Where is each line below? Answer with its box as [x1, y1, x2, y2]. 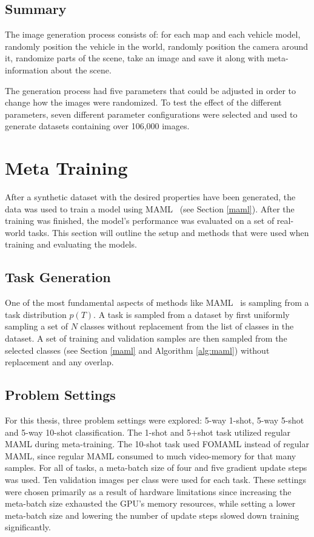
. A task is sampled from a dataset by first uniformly [93, 308, 290, 320]
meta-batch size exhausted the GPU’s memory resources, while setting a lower [5, 497, 296, 510]
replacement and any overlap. [5, 356, 114, 368]
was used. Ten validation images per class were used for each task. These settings [5, 473, 307, 485]
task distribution [5, 308, 67, 320]
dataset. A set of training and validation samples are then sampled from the [5, 332, 287, 345]
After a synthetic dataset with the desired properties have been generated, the [5, 191, 296, 203]
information [5, 63, 48, 76]
